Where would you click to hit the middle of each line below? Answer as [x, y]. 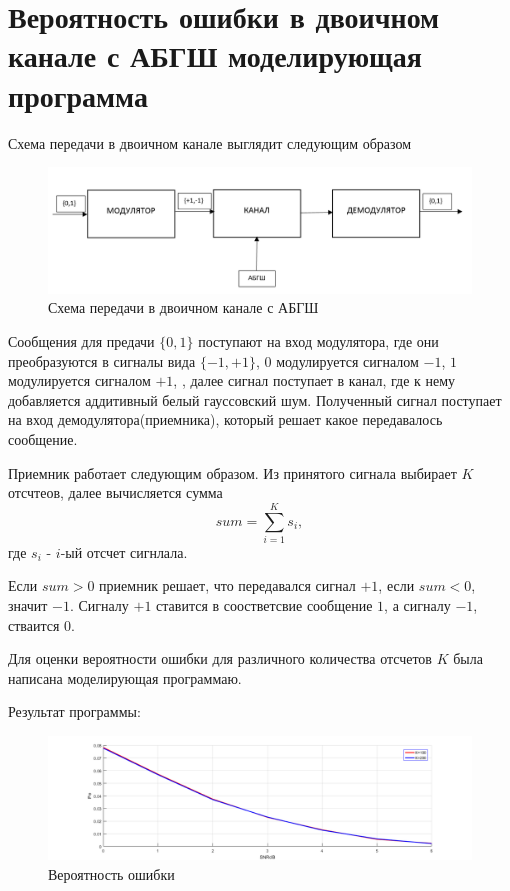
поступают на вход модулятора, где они [318, 340]
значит [28, 605]
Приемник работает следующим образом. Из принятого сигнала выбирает [232, 472]
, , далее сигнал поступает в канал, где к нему [314, 380]
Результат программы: [74, 711]
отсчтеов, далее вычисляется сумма [115, 492]
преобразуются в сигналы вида [102, 360]
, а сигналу [417, 605]
